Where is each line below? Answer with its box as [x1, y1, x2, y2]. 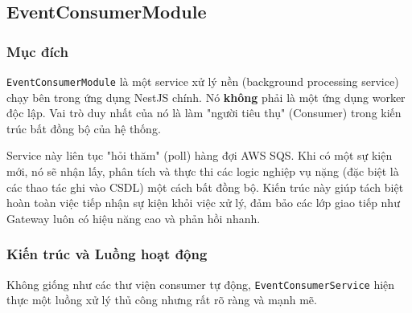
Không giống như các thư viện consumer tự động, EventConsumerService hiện [6, 275, 395, 292]
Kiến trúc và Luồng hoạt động [6, 244, 208, 264]
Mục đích [6, 41, 68, 61]
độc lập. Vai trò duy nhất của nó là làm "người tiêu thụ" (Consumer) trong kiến [6, 104, 402, 121]
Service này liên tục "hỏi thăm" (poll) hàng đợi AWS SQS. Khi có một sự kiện [6, 147, 393, 164]
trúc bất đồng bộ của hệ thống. [6, 120, 161, 136]
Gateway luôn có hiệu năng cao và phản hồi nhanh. [6, 209, 261, 226]
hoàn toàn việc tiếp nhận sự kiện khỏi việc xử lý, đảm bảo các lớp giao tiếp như [6, 194, 400, 211]
